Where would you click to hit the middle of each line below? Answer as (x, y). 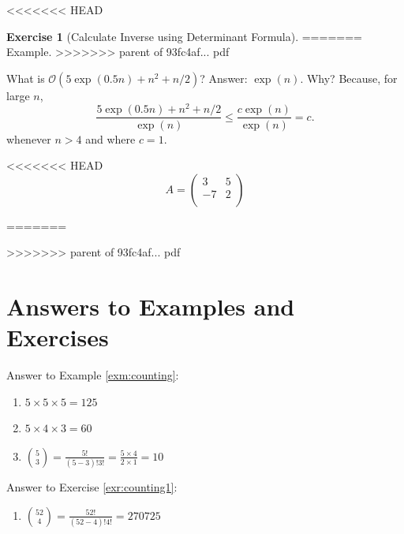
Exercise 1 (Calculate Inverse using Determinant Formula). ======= (184, 36)
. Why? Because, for (349, 78)
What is (26, 78)
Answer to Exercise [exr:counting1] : (92, 487)
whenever (29, 138)
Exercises (58, 337)
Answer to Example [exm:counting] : (93, 375)
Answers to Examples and (151, 306)
